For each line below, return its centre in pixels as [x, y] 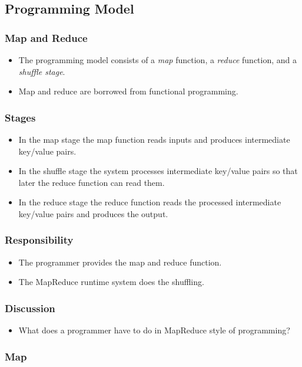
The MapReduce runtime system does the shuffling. [111, 282]
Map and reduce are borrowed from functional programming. [128, 91]
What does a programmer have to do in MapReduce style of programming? [154, 330]
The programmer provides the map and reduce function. [120, 262]
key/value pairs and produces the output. [93, 213]
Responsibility [39, 240]
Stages [20, 117]
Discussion [30, 308]
